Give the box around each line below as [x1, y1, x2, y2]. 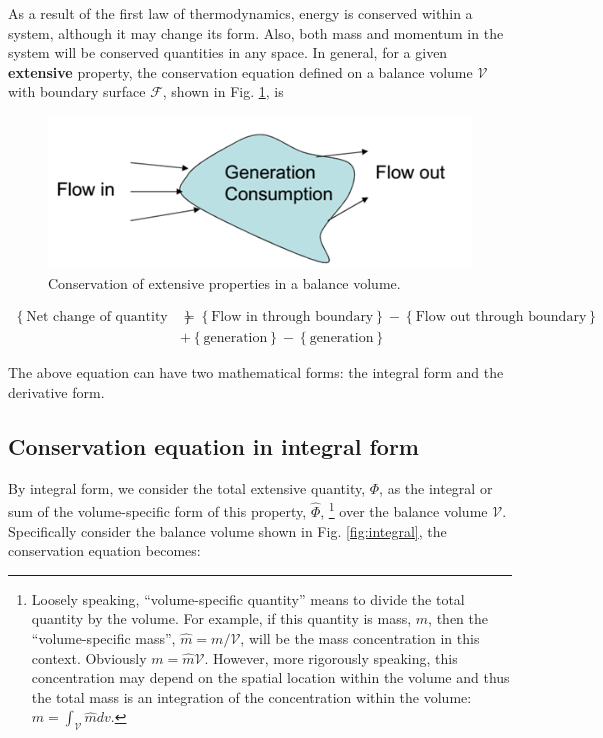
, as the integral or [379, 477, 493, 498]
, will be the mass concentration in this [240, 627, 480, 648]
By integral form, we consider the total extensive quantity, [8, 477, 366, 498]
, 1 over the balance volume [320, 498, 488, 521]
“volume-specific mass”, [31, 627, 176, 648]
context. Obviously [31, 647, 147, 668]
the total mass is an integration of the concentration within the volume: [31, 686, 472, 707]
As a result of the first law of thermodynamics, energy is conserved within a [8, 3, 473, 23]
